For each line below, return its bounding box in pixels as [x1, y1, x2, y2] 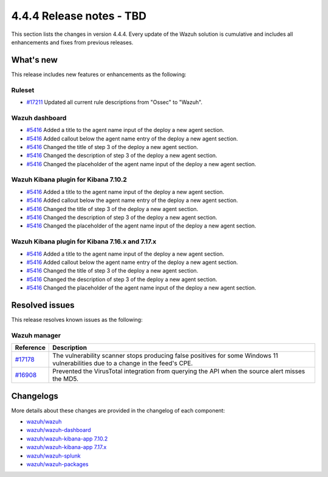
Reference [15, 344, 46, 352]
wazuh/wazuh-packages [26, 461, 89, 468]
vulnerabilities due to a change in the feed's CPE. [52, 359, 193, 367]
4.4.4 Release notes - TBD [11, 9, 147, 23]
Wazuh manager [11, 331, 61, 339]
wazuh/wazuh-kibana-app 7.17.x [26, 444, 107, 451]
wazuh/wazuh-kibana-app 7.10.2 [26, 435, 108, 442]
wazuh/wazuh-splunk [26, 452, 81, 459]
